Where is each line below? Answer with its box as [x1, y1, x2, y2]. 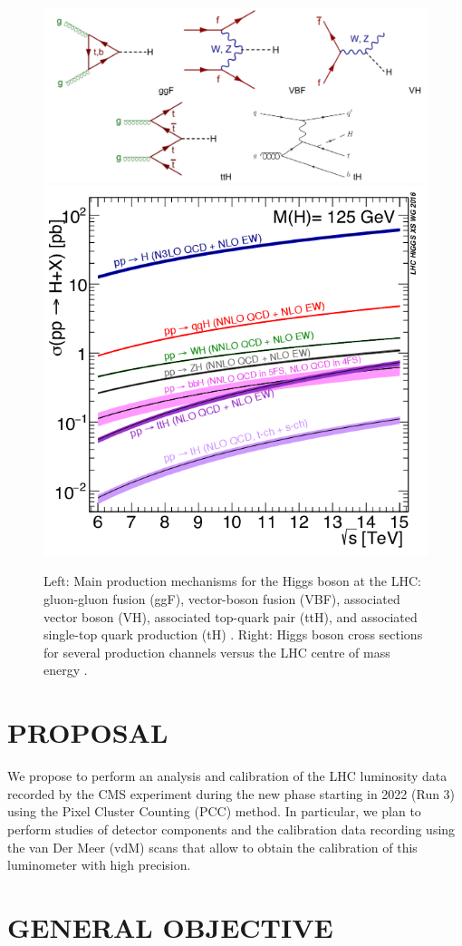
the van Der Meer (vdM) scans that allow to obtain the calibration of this [7, 837, 418, 856]
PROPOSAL [7, 714, 168, 751]
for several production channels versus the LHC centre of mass [43, 642, 390, 661]
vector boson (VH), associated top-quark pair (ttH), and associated [43, 607, 418, 626]
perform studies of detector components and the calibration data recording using [7, 819, 456, 838]
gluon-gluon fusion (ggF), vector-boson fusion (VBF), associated [43, 590, 400, 609]
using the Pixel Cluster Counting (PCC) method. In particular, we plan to [7, 802, 421, 821]
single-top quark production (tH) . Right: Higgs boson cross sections [43, 625, 423, 644]
